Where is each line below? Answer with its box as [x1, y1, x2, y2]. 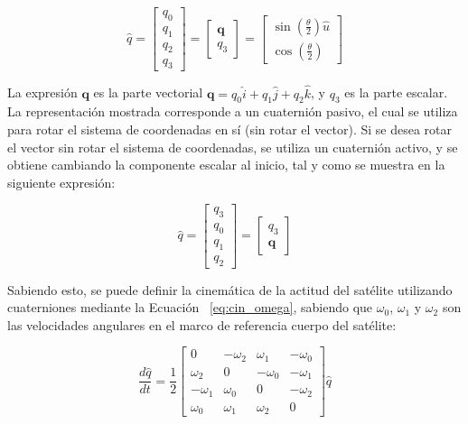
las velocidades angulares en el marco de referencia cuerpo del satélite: [7, 315, 397, 334]
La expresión [7, 83, 78, 102]
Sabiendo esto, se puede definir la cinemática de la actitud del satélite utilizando [7, 280, 453, 299]
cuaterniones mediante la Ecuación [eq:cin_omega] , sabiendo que [7, 298, 373, 317]
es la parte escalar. [344, 83, 448, 102]
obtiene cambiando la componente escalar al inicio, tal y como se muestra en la [7, 155, 445, 174]
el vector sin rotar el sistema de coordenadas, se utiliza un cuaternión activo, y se [7, 137, 458, 156]
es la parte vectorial [93, 83, 203, 102]
